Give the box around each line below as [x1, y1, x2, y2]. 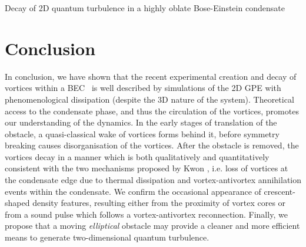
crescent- [264, 185, 295, 197]
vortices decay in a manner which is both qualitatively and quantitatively [5, 150, 270, 163]
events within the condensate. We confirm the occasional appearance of [5, 185, 261, 197]
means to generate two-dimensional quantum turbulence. [5, 231, 209, 243]
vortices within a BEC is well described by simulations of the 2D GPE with [5, 82, 281, 94]
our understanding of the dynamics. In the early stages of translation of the [5, 116, 277, 128]
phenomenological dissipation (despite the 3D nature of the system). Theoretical [5, 93, 294, 105]
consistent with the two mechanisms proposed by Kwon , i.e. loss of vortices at [5, 162, 288, 174]
